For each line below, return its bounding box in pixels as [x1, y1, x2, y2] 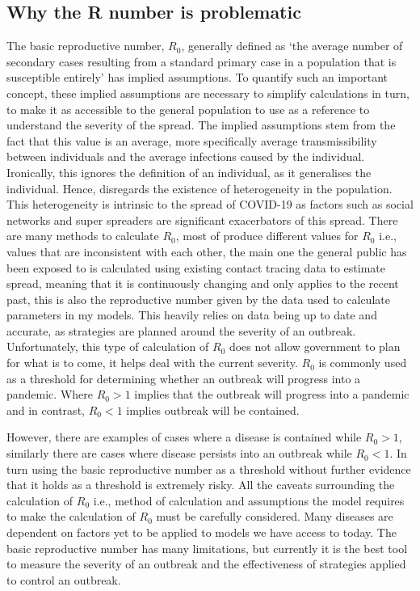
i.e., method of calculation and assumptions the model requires [93, 492, 405, 509]
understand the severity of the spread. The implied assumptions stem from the [6, 116, 396, 133]
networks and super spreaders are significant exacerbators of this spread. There [6, 211, 398, 228]
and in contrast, [6, 401, 85, 418]
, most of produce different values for [175, 227, 359, 244]
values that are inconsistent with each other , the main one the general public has [6, 243, 407, 260]
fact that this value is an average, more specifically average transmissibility [6, 132, 377, 149]
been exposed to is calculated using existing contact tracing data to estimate [6, 259, 385, 276]
